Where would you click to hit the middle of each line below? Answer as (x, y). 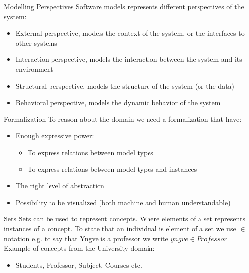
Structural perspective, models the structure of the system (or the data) (125, 85)
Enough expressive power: (55, 136)
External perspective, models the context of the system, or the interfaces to (130, 33)
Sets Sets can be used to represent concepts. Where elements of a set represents (124, 219)
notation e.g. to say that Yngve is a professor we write (86, 238)
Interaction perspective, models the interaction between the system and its (129, 59)
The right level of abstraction (60, 186)
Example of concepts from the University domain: (79, 248)
